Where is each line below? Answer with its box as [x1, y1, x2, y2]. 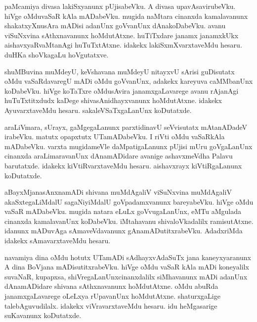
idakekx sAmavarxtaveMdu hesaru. [4, 235, 111, 246]
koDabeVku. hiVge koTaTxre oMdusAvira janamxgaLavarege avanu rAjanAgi [4, 85, 239, 96]
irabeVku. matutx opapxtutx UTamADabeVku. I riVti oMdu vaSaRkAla [4, 131, 225, 142]
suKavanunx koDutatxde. [4, 310, 82, 321]
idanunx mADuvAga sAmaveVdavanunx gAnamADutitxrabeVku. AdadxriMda [4, 225, 243, 236]
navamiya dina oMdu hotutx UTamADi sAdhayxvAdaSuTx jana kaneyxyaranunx [4, 252, 251, 262]
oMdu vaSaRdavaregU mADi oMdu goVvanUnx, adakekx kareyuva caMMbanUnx [4, 76, 253, 86]
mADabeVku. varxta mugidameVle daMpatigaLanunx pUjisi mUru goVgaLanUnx [4, 141, 253, 151]
